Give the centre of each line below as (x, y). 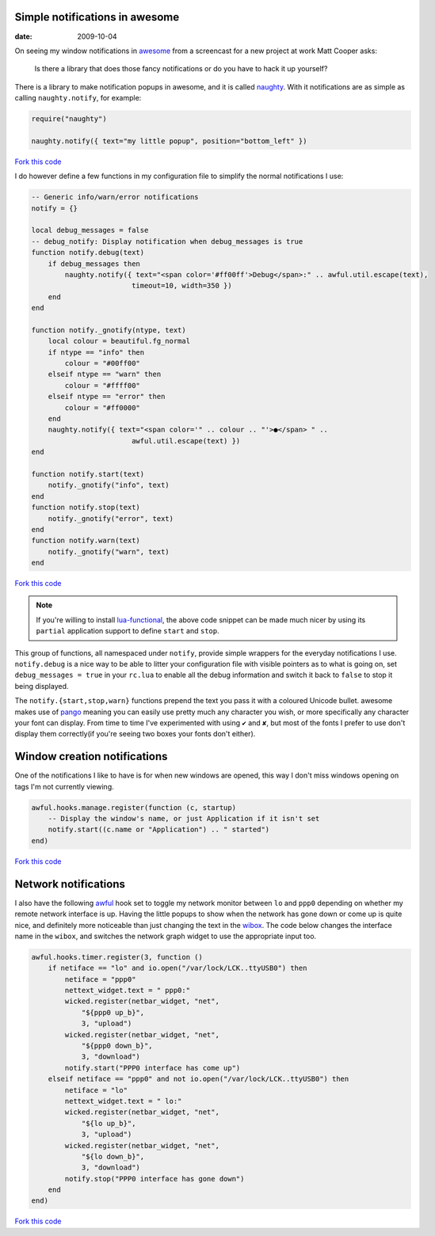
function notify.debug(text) (88, 253)
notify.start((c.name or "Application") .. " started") (159, 830)
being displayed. (42, 686)
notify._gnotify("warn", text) (109, 551)
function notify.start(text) (88, 474)
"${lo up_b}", (109, 1123)
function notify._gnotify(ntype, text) (109, 330)
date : (23, 36)
